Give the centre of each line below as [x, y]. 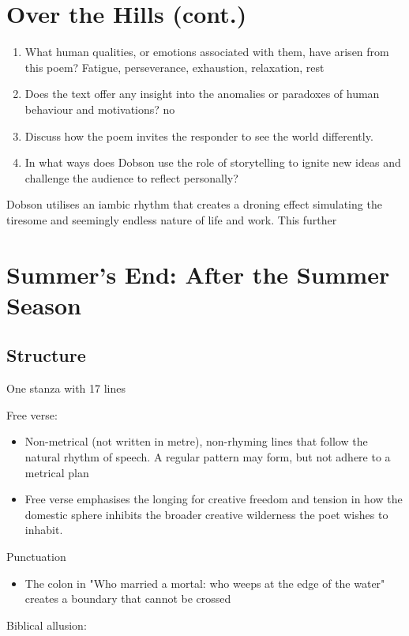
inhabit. [44, 530]
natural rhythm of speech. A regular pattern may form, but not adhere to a [208, 457]
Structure [46, 355]
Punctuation [36, 556]
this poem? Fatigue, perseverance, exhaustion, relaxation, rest [174, 67]
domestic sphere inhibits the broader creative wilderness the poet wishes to [206, 514]
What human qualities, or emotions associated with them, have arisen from [207, 52]
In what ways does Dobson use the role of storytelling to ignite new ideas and [213, 162]
